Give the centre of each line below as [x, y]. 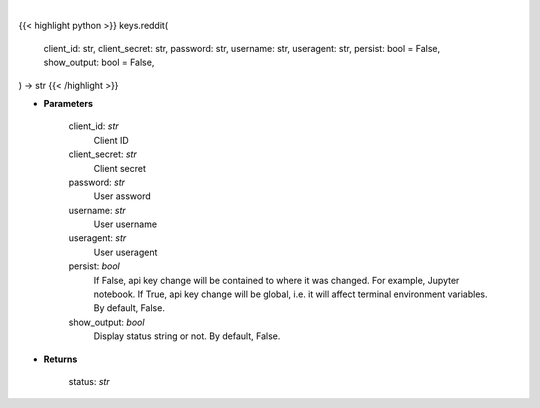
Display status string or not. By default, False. [187, 336]
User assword [122, 196]
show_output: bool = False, [99, 62]
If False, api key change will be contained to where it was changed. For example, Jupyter [276, 280]
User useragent [125, 252]
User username [125, 224]
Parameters [68, 103]
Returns [60, 359]
